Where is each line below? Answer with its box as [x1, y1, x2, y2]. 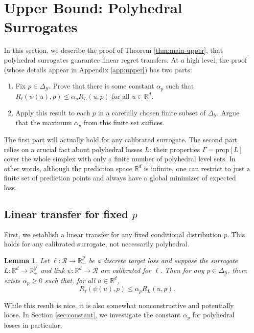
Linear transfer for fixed [4, 206, 129, 221]
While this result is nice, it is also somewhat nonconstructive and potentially [4, 300, 234, 310]
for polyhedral [192, 310, 235, 320]
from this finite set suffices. [83, 117, 164, 128]
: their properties [149, 144, 200, 154]
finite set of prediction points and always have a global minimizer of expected [4, 173, 236, 183]
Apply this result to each [15, 108, 91, 117]
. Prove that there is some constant [48, 81, 154, 91]
